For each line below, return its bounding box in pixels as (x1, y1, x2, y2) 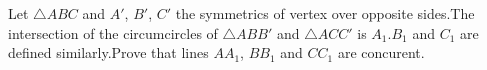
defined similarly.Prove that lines (8, 42, 209, 63)
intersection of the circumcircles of (8, 22, 218, 43)
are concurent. (337, 42, 425, 63)
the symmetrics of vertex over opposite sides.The (175, 3, 475, 23)
